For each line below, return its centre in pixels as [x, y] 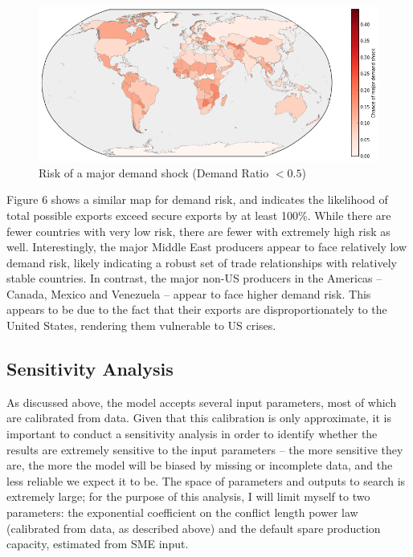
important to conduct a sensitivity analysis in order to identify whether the [192, 434]
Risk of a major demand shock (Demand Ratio [154, 172]
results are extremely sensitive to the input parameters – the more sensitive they [205, 449]
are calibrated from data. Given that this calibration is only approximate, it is [199, 418]
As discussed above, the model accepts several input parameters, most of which [202, 402]
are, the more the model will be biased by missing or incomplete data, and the [200, 465]
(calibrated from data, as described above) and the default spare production [194, 528]
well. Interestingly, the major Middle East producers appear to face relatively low [207, 247]
